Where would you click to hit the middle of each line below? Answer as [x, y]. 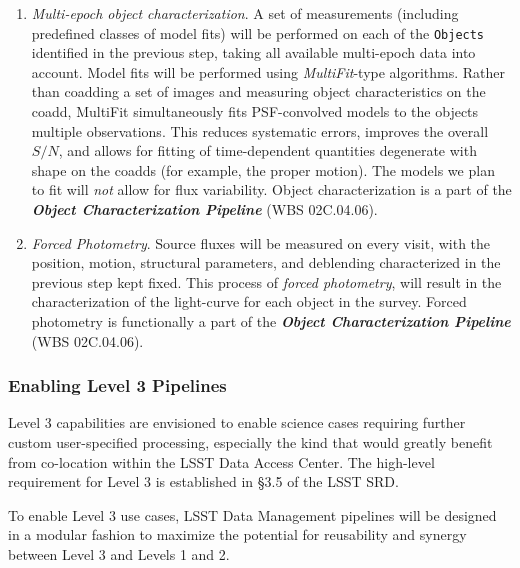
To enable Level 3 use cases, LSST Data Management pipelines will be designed [252, 514]
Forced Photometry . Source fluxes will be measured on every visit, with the [261, 242]
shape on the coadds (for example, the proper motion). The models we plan [263, 169]
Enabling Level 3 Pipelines [117, 385]
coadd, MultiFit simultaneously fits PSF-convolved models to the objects [255, 111]
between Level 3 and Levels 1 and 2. [119, 553]
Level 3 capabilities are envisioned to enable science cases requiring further [237, 422]
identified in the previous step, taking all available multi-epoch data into [253, 52]
